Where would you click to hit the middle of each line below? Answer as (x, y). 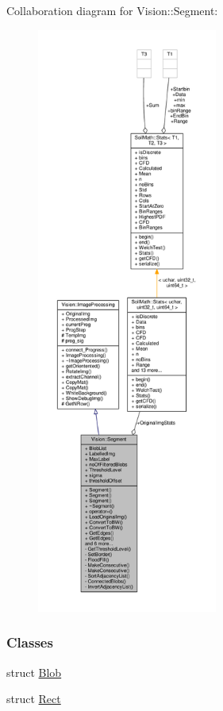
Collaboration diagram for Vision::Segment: (112, 10)
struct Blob (34, 672)
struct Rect (34, 699)
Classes (30, 642)
